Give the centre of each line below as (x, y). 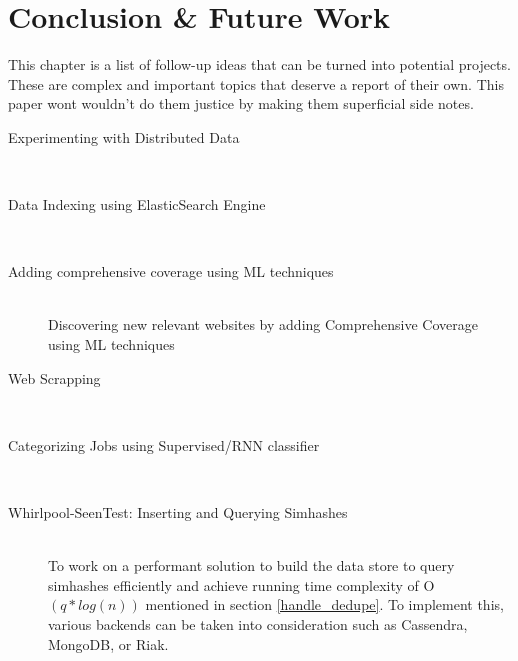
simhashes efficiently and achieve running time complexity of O (241, 584)
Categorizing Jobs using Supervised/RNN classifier (164, 444)
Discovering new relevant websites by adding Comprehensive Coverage (263, 324)
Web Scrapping (54, 377)
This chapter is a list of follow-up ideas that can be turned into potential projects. (259, 64)
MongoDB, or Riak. (108, 643)
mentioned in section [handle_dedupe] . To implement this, (324, 604)
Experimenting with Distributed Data (124, 136)
